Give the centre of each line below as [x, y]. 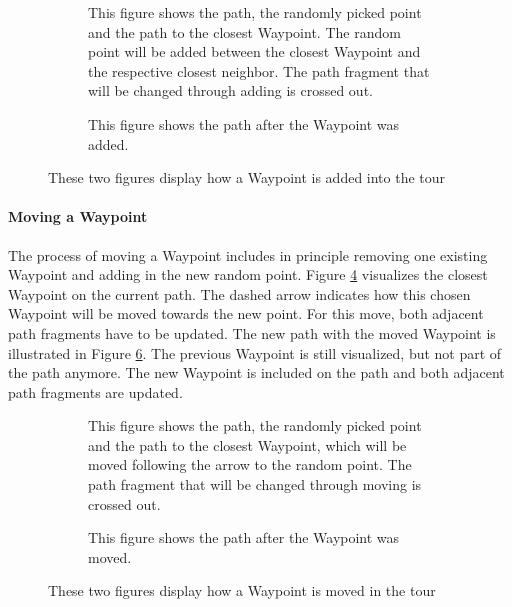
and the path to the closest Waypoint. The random [244, 31]
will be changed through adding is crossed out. [230, 90]
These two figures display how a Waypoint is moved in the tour [242, 590]
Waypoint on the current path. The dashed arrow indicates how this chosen [239, 293]
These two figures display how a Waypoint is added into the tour [247, 177]
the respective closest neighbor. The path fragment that [259, 70]
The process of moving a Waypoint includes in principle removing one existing [248, 254]
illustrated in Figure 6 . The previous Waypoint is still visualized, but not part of [255, 352]
